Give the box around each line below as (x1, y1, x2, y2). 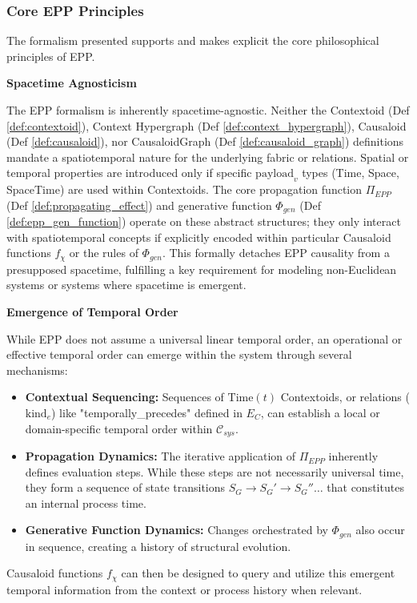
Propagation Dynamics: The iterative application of (25, 448, 296, 464)
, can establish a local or (260, 404, 380, 421)
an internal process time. (25, 494, 146, 511)
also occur (355, 521, 405, 538)
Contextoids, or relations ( (280, 388, 410, 405)
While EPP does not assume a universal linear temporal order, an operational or (6, 330, 403, 347)
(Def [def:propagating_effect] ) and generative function (6, 196, 272, 213)
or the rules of (69, 244, 138, 261)
